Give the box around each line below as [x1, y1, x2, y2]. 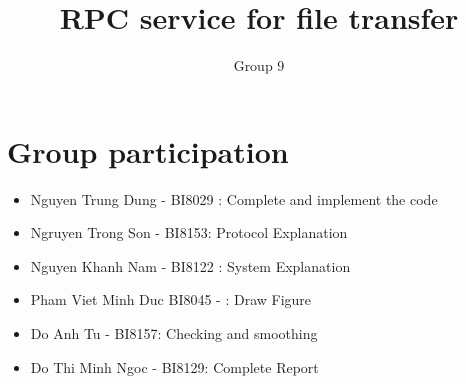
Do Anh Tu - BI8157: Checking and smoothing [30, 323, 318, 344]
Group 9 [233, 55, 285, 76]
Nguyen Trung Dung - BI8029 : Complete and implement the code [30, 188, 438, 209]
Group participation [7, 130, 289, 171]
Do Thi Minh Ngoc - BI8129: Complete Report [30, 356, 319, 377]
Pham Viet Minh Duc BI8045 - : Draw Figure [30, 289, 312, 310]
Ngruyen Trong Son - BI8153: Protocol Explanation [30, 222, 348, 243]
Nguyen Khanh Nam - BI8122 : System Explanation [30, 255, 351, 276]
